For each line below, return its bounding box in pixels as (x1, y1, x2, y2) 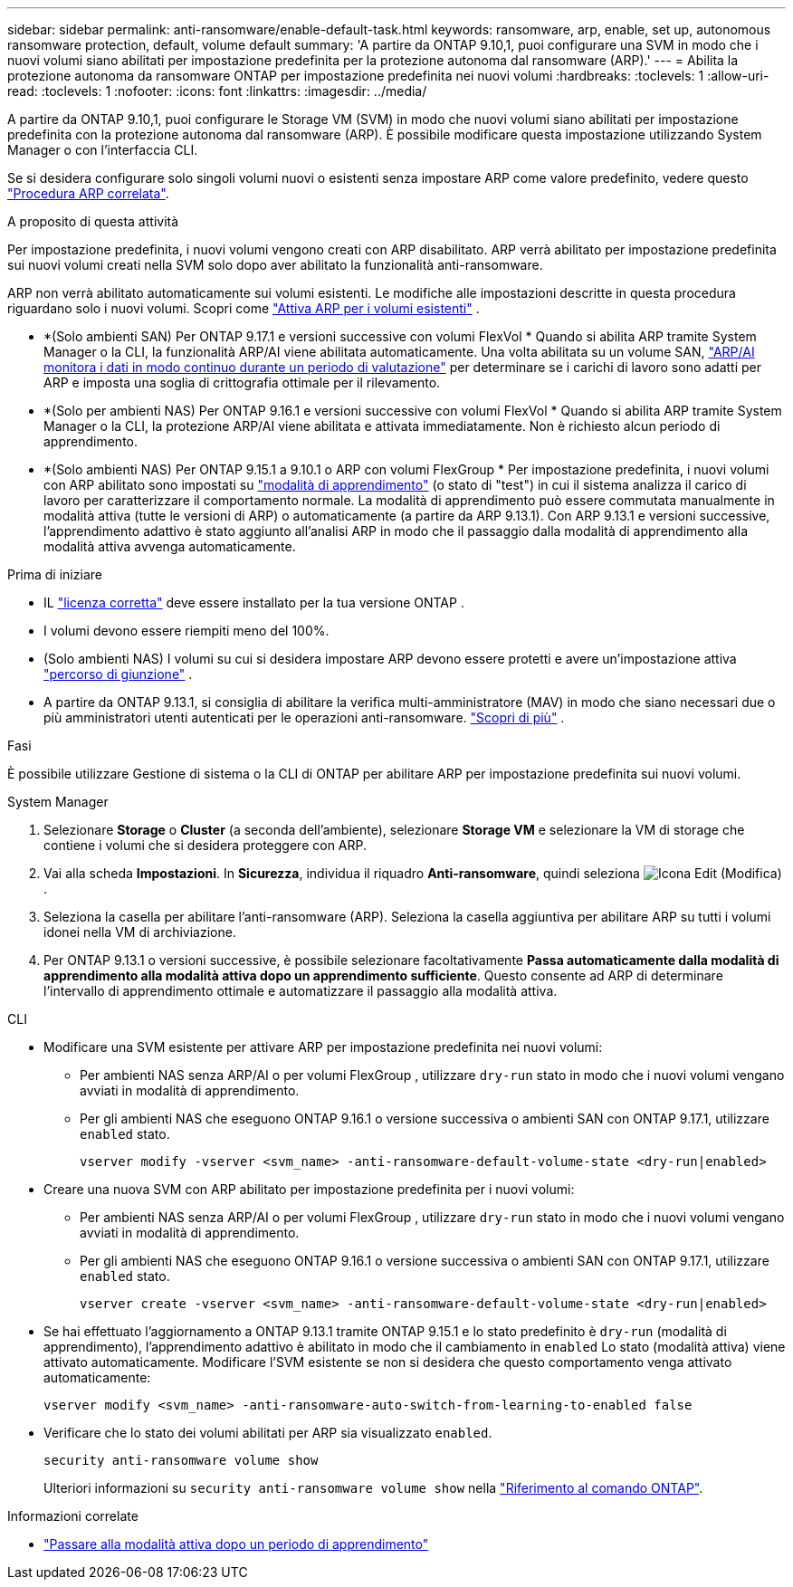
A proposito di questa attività (7, 214, 179, 229)
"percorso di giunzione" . (43, 666, 193, 682)
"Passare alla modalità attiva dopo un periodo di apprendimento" (43, 1536, 429, 1552)
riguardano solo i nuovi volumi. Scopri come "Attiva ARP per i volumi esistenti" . (7, 301, 480, 316)
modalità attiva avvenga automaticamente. (43, 539, 296, 554)
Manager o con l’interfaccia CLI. (7, 142, 198, 158)
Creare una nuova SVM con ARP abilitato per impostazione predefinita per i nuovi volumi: (43, 1181, 575, 1197)
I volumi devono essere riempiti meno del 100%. (43, 623, 330, 638)
